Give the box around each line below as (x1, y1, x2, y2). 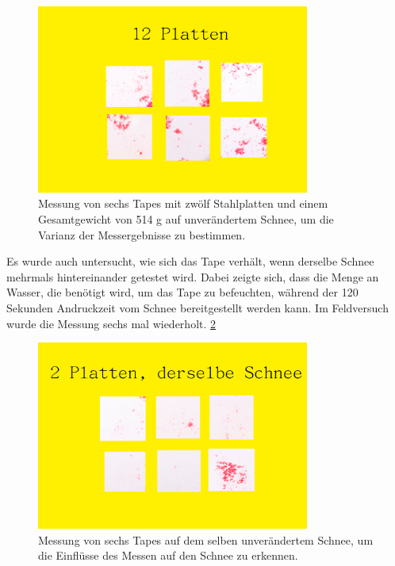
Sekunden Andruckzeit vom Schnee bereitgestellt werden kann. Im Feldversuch (6, 300, 389, 316)
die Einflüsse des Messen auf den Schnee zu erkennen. (38, 547, 298, 564)
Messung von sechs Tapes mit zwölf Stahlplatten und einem (38, 195, 328, 212)
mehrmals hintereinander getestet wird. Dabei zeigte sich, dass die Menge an (6, 268, 379, 285)
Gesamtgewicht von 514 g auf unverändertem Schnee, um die (38, 211, 334, 228)
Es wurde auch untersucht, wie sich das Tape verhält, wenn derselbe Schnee (6, 253, 374, 270)
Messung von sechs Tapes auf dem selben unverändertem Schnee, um (38, 531, 374, 548)
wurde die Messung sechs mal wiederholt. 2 (6, 315, 217, 331)
